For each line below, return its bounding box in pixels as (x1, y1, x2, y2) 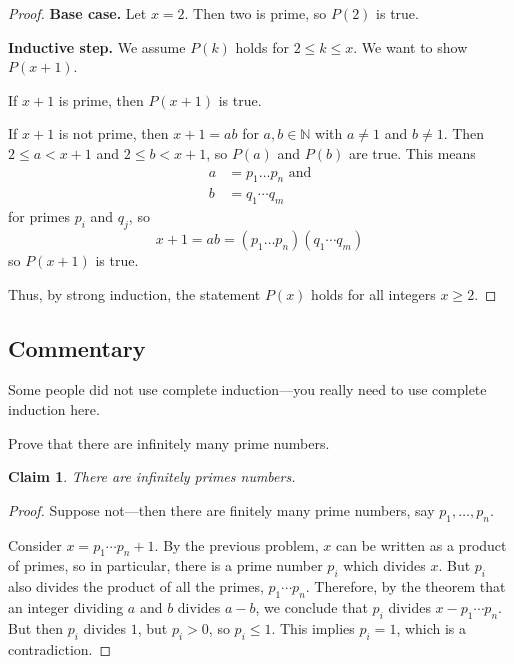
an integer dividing (8, 596, 124, 617)
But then (8, 617, 64, 638)
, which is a (396, 617, 467, 638)
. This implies (271, 617, 355, 638)
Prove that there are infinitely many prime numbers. (8, 432, 330, 453)
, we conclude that (255, 596, 368, 617)
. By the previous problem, (154, 534, 319, 555)
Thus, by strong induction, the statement (8, 283, 261, 304)
